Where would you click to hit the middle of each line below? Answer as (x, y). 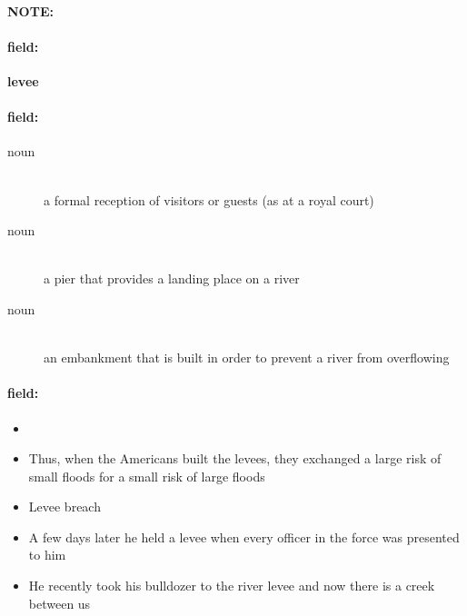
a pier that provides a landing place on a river (172, 278)
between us (60, 603)
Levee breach (65, 507)
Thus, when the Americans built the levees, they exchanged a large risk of (235, 458)
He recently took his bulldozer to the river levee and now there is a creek (232, 586)
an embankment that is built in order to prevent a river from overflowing (247, 358)
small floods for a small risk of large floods (147, 476)
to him (47, 555)
